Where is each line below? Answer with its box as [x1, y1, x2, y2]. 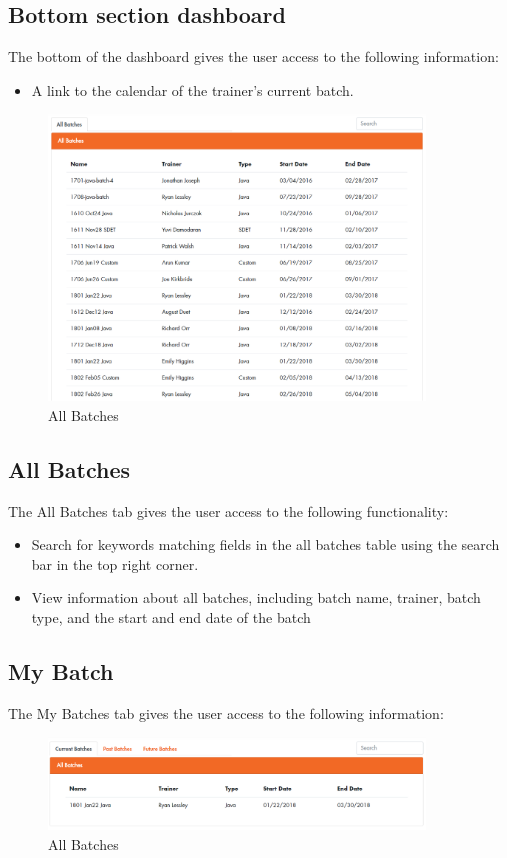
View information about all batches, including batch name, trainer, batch [31, 587, 481, 608]
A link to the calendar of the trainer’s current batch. [31, 79, 354, 100]
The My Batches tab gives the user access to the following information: [8, 702, 444, 723]
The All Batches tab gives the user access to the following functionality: [8, 500, 449, 521]
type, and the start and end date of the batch [31, 606, 311, 627]
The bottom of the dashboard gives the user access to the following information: [8, 46, 499, 67]
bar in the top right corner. [31, 553, 199, 574]
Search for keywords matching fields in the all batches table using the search [31, 534, 500, 555]
